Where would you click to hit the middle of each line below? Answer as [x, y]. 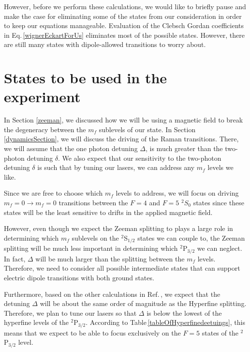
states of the [220, 332]
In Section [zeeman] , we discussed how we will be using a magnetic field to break [124, 120]
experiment [42, 97]
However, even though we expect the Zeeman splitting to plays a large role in [118, 228]
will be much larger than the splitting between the [110, 258]
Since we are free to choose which [53, 193]
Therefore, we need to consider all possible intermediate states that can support [122, 268]
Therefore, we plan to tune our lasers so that [70, 313]
